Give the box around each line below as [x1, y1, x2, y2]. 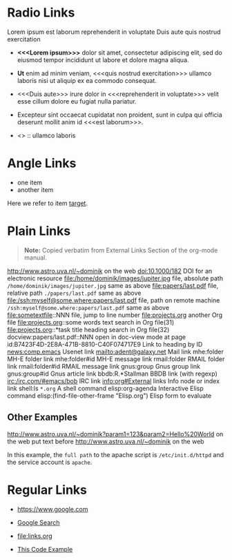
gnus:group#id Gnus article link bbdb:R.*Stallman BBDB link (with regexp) [7, 369, 217, 378]
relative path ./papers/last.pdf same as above [7, 289, 142, 297]
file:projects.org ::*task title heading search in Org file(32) [7, 325, 170, 334]
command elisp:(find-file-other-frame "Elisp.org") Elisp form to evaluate [7, 392, 212, 400]
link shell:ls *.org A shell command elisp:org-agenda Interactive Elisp [7, 384, 204, 392]
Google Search [17, 518, 60, 526]
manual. [23, 253, 47, 262]
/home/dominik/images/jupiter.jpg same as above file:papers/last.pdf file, [7, 281, 219, 289]
